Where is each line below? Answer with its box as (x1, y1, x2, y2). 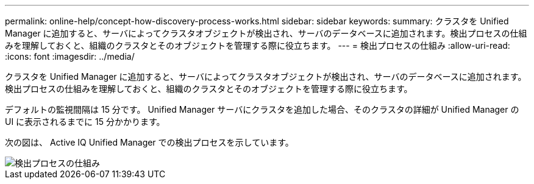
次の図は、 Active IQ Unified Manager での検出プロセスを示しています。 (5, 137, 294, 147)
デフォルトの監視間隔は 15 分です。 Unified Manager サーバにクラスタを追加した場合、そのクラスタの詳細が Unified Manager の (5, 104, 519, 115)
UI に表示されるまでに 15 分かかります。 (5, 116, 165, 127)
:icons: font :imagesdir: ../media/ (5, 51, 135, 62)
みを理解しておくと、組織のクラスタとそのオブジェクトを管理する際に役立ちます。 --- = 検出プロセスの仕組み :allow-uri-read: (5, 40, 510, 51)
